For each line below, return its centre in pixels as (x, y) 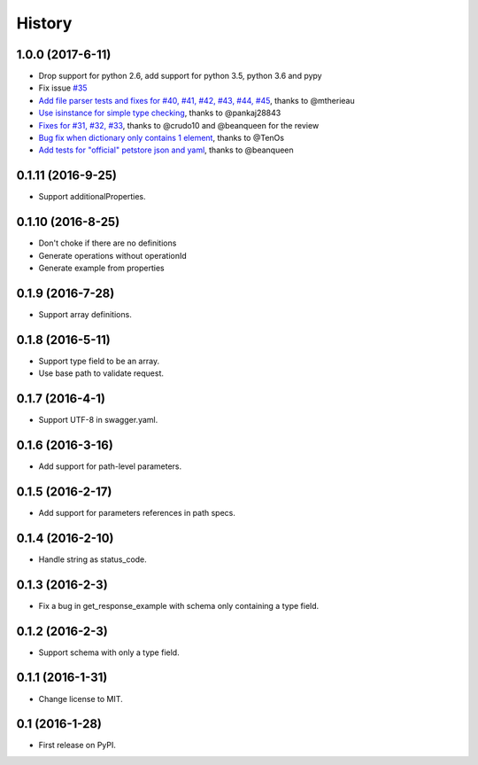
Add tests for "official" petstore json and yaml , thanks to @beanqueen (166, 150)
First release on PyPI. (77, 745)
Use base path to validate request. (101, 373)
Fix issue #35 (63, 88)
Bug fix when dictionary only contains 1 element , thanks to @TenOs (162, 138)
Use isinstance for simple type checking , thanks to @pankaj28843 (160, 113)
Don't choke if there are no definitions (108, 243)
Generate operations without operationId (113, 255)
